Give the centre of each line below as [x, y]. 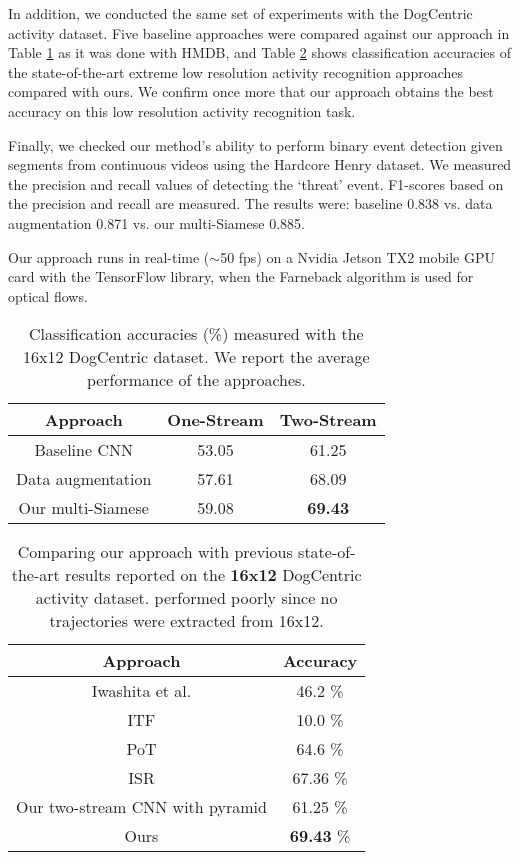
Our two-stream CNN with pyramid [141, 807]
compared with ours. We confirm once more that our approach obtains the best [251, 91]
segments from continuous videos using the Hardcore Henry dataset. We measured [260, 164]
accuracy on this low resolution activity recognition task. [182, 110]
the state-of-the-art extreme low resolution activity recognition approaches [236, 71]
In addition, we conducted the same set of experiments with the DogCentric [240, 13]
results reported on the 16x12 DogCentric [213, 575]
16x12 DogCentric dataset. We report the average [196, 357]
